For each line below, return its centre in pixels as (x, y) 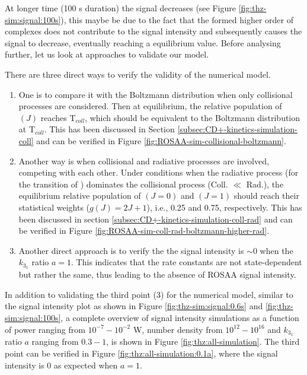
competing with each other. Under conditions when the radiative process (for (159, 172)
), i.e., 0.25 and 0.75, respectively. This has (224, 207)
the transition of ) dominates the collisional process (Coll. (123, 184)
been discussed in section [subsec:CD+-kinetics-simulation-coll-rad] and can (156, 219)
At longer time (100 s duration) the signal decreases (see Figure (120, 8)
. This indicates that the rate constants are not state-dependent (187, 262)
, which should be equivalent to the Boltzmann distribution (193, 117)
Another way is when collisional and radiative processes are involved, (144, 161)
